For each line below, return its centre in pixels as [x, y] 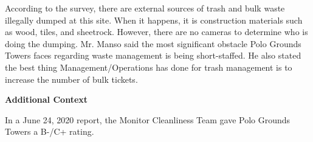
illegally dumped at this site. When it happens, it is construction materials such [154, 20]
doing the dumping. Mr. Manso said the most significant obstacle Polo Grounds [153, 43]
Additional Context [46, 99]
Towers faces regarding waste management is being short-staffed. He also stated [153, 55]
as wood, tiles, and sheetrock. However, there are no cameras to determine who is [156, 32]
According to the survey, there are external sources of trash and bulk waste [145, 8]
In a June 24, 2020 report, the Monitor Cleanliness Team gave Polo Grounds [148, 119]
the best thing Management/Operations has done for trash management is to [149, 67]
